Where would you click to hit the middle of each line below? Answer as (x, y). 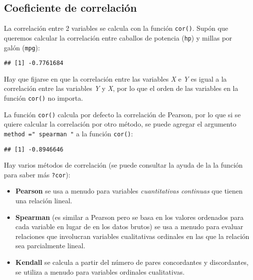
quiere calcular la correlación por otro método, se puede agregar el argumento (120, 124)
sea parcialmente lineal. (50, 246)
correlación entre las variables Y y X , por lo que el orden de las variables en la (121, 88)
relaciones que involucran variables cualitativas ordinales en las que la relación (132, 236)
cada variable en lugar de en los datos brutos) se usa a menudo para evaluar (129, 226)
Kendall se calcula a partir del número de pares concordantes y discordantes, (132, 262)
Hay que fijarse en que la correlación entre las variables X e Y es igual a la (116, 78)
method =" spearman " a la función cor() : (69, 133)
